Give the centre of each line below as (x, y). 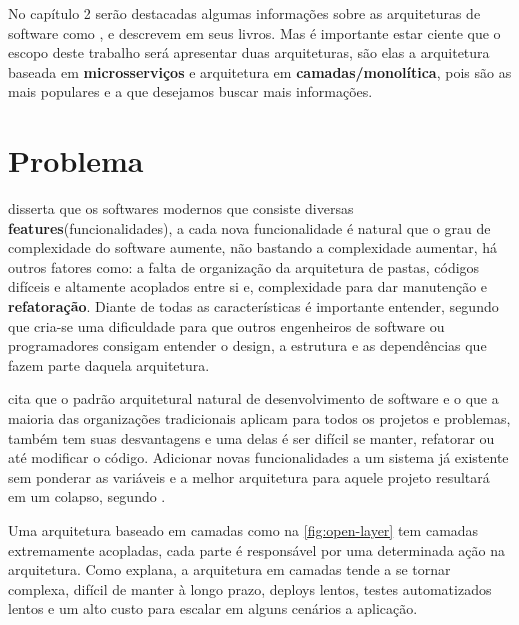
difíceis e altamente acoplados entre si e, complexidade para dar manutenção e (248, 286)
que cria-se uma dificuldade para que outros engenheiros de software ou (226, 325)
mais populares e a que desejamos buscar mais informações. (190, 91)
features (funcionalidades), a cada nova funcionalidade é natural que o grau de (249, 227)
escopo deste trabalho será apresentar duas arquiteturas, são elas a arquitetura (249, 52)
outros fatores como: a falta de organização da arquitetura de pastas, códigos (244, 266)
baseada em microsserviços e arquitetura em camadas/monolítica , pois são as (260, 71)
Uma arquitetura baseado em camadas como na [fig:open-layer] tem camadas (243, 530)
